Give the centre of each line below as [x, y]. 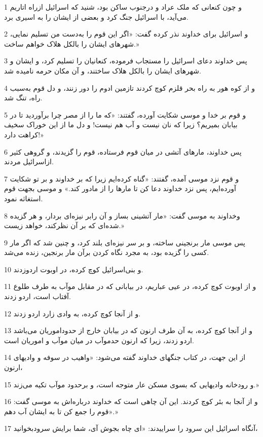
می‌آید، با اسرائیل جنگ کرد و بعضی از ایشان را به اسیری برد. [96, 16]
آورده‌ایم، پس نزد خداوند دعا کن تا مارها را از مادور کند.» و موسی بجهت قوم [120, 188]
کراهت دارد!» [24, 134]
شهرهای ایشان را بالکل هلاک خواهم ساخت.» [72, 43]
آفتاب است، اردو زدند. [37, 296]
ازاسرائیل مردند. [29, 161]
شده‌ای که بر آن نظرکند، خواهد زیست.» [64, 225]
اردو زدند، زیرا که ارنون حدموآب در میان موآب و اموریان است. [99, 340]
